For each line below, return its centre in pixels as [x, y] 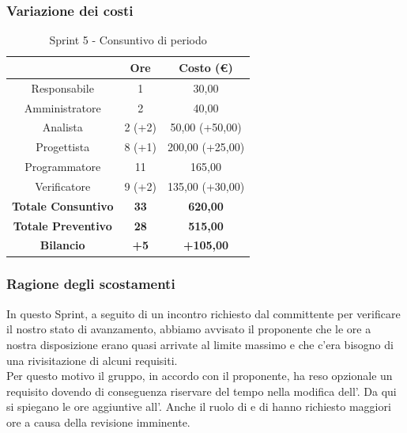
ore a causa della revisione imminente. [98, 422]
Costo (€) [206, 67]
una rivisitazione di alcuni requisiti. [92, 360]
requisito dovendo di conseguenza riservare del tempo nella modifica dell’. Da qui [202, 391]
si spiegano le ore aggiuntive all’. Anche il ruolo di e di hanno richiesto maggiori [199, 406]
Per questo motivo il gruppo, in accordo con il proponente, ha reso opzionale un [200, 376]
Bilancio [62, 245]
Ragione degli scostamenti [91, 284]
